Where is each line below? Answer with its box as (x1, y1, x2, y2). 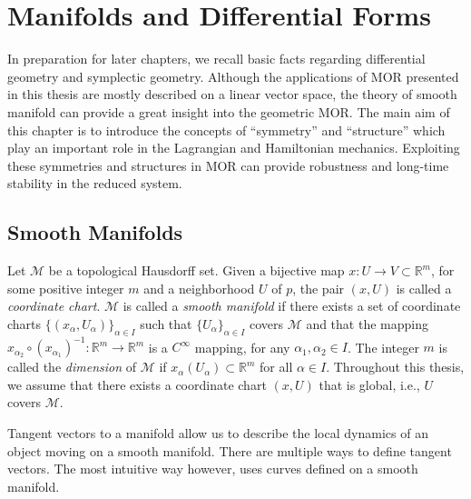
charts (7, 314, 42, 333)
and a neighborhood (143, 278, 255, 297)
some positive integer (7, 278, 124, 297)
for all (260, 357, 293, 376)
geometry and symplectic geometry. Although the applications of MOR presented (7, 66, 459, 85)
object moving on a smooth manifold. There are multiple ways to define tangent (7, 441, 452, 460)
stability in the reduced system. (7, 174, 182, 193)
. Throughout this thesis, (326, 357, 465, 376)
